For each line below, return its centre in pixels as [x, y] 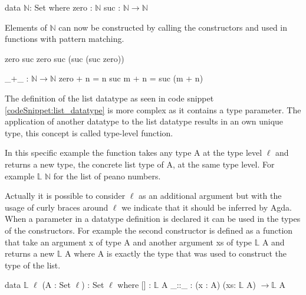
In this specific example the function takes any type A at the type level [134, 153]
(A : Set [57, 285]
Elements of [26, 27]
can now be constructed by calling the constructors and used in [173, 27]
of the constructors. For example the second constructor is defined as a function [149, 230]
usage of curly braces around [57, 207]
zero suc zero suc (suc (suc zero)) [65, 58]
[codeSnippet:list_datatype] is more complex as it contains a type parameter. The [153, 109]
